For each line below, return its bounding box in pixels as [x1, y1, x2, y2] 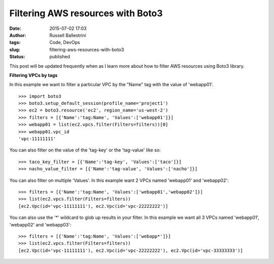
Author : [9, 32, 26, 38]
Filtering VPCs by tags [9, 72, 58, 78]
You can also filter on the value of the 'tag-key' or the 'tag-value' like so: [9, 147, 161, 153]
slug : [9, 46, 20, 53]
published [49, 54, 71, 60]
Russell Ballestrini [49, 32, 86, 38]
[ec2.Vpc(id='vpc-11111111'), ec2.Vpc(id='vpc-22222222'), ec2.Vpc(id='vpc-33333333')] [18, 247, 244, 253]
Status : [9, 54, 25, 60]
